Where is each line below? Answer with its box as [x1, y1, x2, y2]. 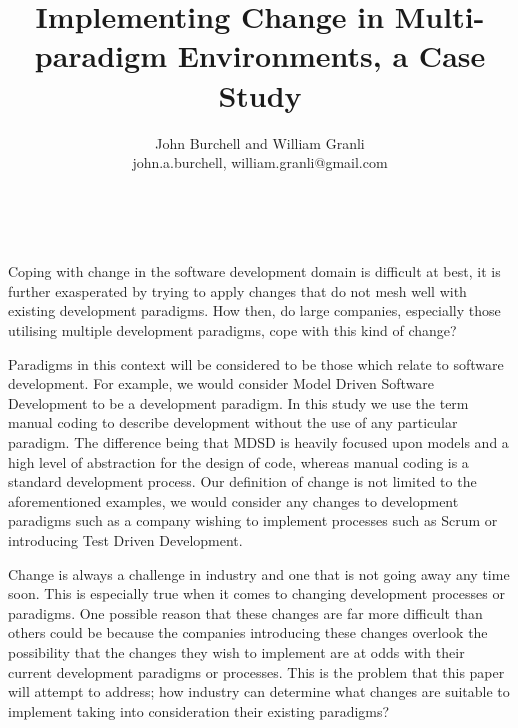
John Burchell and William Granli [155, 132, 365, 153]
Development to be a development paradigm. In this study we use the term [8, 392, 469, 413]
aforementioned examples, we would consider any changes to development [8, 490, 459, 511]
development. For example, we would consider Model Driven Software [8, 373, 435, 394]
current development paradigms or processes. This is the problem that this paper [8, 661, 505, 682]
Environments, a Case [177, 35, 486, 76]
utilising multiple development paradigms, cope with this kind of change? [8, 320, 457, 341]
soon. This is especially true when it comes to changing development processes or [8, 583, 505, 604]
